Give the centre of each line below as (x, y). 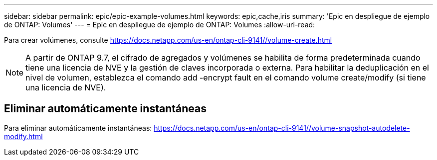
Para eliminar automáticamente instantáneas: (78, 128)
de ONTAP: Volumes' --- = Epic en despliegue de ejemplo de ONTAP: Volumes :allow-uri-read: (160, 25)
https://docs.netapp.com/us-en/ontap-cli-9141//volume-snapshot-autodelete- (282, 128)
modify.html (23, 136)
